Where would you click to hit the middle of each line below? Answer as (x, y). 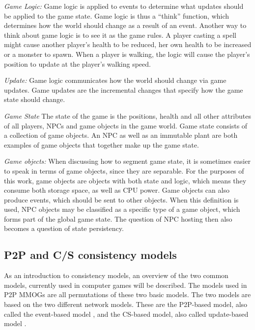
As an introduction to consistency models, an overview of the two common (116, 275)
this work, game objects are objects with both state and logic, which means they (125, 180)
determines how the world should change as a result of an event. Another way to (125, 25)
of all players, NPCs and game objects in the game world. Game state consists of (126, 125)
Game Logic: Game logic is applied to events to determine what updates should (124, 6)
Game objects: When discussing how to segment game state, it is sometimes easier (127, 161)
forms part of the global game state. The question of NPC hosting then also (118, 218)
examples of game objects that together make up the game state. (101, 144)
